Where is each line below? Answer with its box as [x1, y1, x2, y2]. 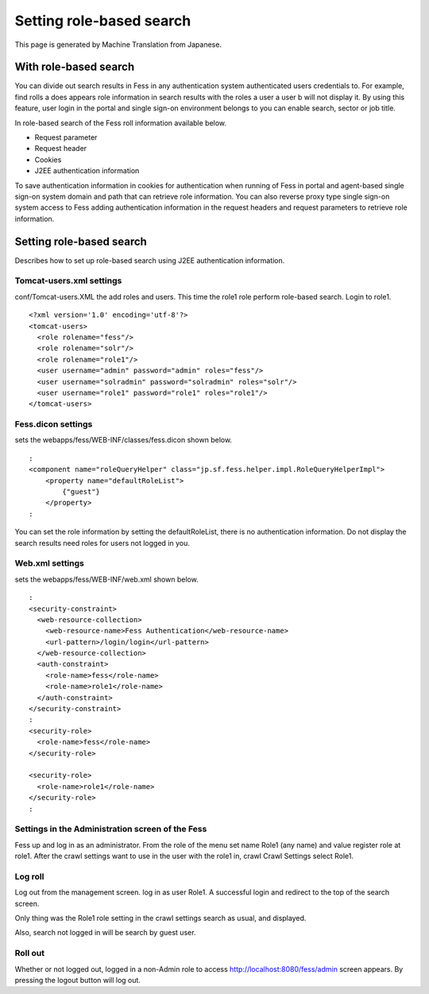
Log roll [14, 871, 44, 882]
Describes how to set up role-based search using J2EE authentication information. [14, 255, 285, 265]
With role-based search [14, 60, 135, 74]
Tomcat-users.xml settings [14, 275, 122, 286]
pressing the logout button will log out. [14, 975, 141, 984]
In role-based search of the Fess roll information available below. [14, 118, 226, 127]
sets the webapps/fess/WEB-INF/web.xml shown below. [14, 574, 199, 584]
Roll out [14, 948, 45, 959]
